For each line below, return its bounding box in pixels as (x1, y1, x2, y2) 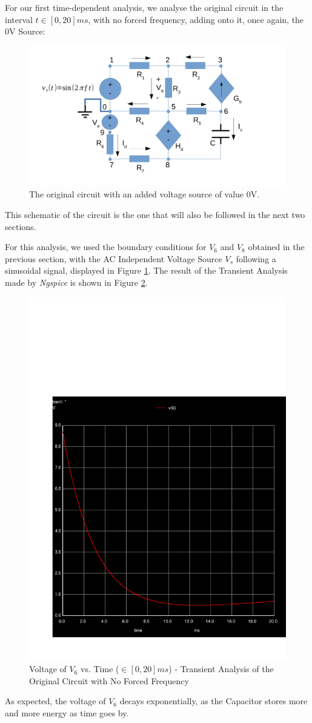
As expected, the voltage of (5, 695, 106, 707)
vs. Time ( (81, 662, 119, 675)
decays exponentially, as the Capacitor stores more (119, 695, 308, 707)
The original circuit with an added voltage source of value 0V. (29, 188, 260, 200)
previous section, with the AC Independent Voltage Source (5, 252, 222, 265)
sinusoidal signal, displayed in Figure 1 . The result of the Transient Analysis (5, 264, 288, 277)
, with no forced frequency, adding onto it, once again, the (88, 13, 304, 25)
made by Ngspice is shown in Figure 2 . (5, 276, 148, 288)
